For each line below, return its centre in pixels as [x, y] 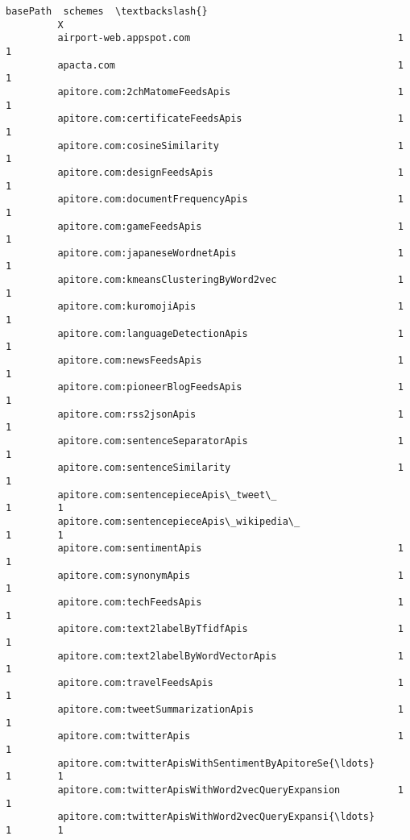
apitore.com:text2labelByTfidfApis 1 [230, 629]
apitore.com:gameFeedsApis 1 [230, 226]
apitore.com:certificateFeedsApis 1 [230, 119]
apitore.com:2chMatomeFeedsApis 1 [230, 91]
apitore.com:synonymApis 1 [230, 575]
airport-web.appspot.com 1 [230, 38]
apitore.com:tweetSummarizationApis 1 [230, 710]
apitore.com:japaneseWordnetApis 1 [230, 253]
